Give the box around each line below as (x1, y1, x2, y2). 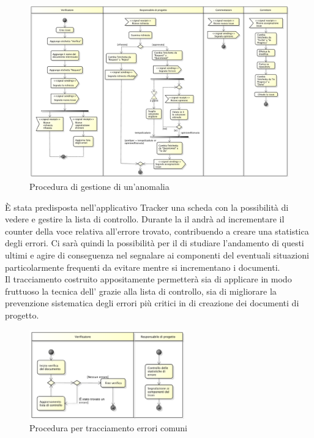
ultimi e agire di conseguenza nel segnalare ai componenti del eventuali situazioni (5, 248, 309, 261)
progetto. (5, 308, 39, 321)
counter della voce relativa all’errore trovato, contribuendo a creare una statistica (5, 224, 309, 237)
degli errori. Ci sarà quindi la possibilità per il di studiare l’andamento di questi (5, 236, 304, 249)
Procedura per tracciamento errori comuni (29, 421, 187, 434)
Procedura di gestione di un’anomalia (29, 179, 170, 192)
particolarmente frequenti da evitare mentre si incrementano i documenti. (5, 260, 280, 273)
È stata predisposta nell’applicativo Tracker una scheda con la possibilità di (5, 200, 289, 213)
